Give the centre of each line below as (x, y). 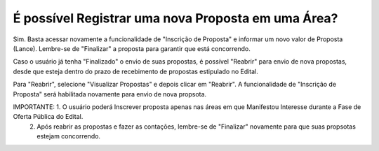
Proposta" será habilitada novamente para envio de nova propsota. (110, 94)
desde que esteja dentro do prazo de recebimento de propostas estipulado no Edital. (136, 71)
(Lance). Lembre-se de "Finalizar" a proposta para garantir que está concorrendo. (132, 48)
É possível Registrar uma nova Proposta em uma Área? (175, 18)
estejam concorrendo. (69, 136)
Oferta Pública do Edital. (48, 117)
